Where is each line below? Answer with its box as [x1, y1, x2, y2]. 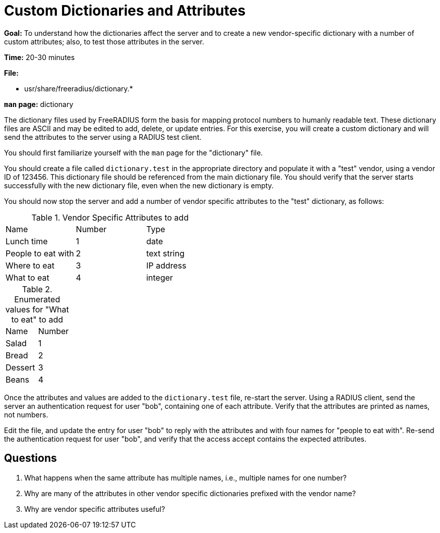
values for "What [5, 304, 69, 314]
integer [146, 272, 173, 283]
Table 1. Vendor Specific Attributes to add [31, 212, 189, 223]
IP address [146, 260, 186, 271]
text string [146, 248, 184, 258]
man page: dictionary [4, 99, 74, 109]
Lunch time [6, 236, 48, 246]
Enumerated [14, 294, 60, 304]
